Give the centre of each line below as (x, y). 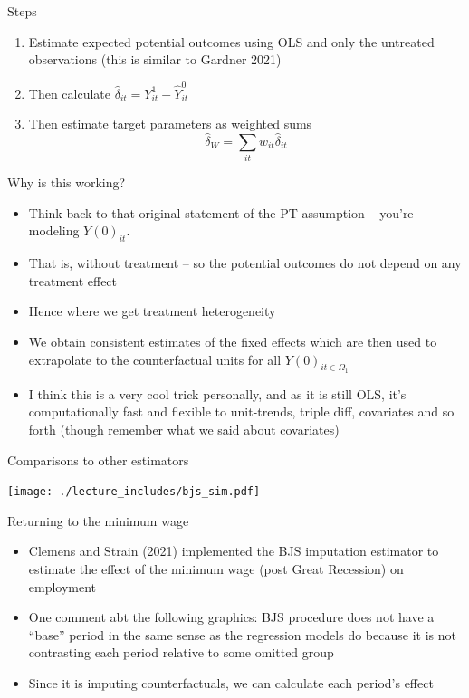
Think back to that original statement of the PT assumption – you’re (221, 212)
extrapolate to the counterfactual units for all (155, 359)
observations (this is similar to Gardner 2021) (155, 59)
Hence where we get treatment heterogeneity (152, 311)
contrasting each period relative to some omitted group (181, 652)
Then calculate (70, 93)
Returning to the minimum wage (98, 520)
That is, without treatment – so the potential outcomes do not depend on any (245, 263)
